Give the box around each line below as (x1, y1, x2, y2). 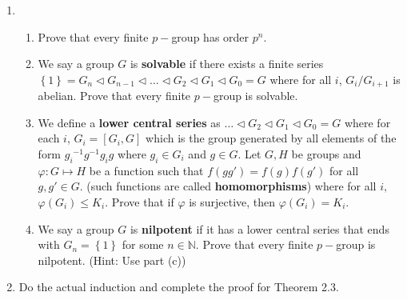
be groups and (291, 146, 361, 162)
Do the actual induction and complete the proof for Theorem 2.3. (18, 278, 339, 295)
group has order (171, 28, 249, 45)
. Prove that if (105, 194, 174, 210)
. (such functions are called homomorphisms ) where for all (79, 178, 377, 194)
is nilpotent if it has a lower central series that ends (130, 220, 389, 237)
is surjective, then (189, 194, 276, 210)
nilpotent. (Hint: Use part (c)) (38, 251, 186, 268)
